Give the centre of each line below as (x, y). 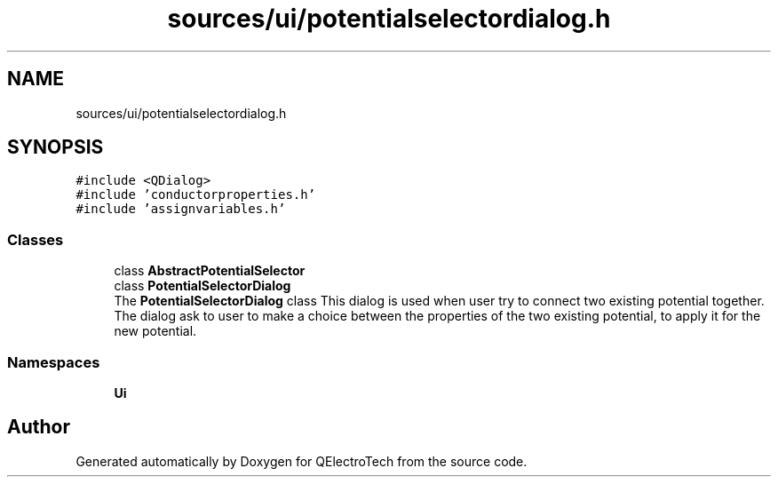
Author (39, 427)
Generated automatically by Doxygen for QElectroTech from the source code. (302, 461)
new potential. (155, 331)
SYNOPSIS (56, 147)
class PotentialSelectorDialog (202, 286)
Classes (36, 239)
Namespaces (54, 362)
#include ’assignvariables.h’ (181, 209)
